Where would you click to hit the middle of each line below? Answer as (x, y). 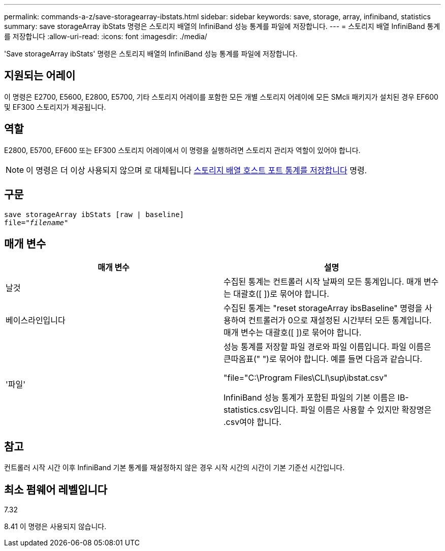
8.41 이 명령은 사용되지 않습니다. (55, 527)
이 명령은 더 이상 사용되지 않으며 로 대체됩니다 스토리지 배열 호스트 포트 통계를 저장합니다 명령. (197, 170)
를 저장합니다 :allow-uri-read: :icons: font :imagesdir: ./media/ (106, 36)
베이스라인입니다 (36, 320)
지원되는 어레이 (40, 76)
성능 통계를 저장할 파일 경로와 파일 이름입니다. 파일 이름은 (327, 347)
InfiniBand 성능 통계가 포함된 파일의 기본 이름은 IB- (316, 398)
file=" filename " (36, 222)
